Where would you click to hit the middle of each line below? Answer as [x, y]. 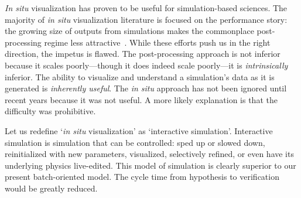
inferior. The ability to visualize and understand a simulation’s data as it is [140, 76]
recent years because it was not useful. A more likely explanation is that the [141, 99]
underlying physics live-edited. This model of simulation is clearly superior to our [150, 165]
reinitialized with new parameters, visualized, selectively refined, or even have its [149, 154]
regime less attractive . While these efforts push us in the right [157, 42]
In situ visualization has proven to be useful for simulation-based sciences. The [146, 8]
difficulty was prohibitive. [50, 111]
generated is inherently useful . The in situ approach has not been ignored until [146, 88]
